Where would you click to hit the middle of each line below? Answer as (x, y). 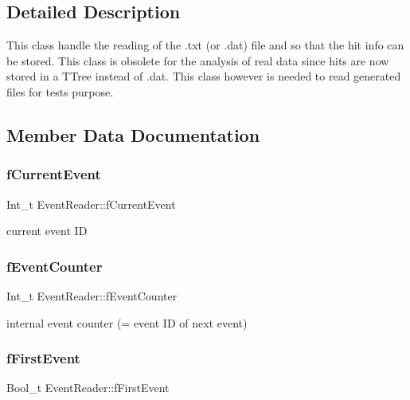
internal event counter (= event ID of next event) (127, 322)
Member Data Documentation (133, 134)
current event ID (47, 231)
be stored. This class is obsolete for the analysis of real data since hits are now (198, 60)
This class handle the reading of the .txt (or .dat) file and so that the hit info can (205, 45)
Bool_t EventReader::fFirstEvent (88, 388)
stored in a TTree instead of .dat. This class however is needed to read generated (204, 76)
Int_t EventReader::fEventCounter (92, 295)
